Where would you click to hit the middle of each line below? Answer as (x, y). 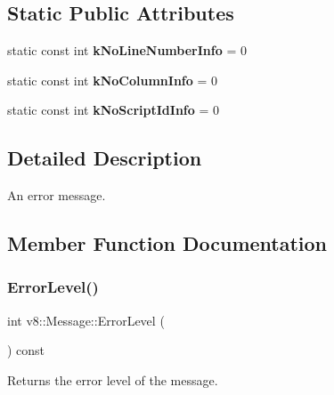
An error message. (57, 195)
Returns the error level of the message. (113, 379)
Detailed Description (105, 158)
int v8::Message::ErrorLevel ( (86, 320)
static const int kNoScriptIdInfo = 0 (114, 110)
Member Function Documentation (167, 243)
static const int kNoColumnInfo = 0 (113, 80)
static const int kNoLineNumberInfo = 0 (127, 50)
